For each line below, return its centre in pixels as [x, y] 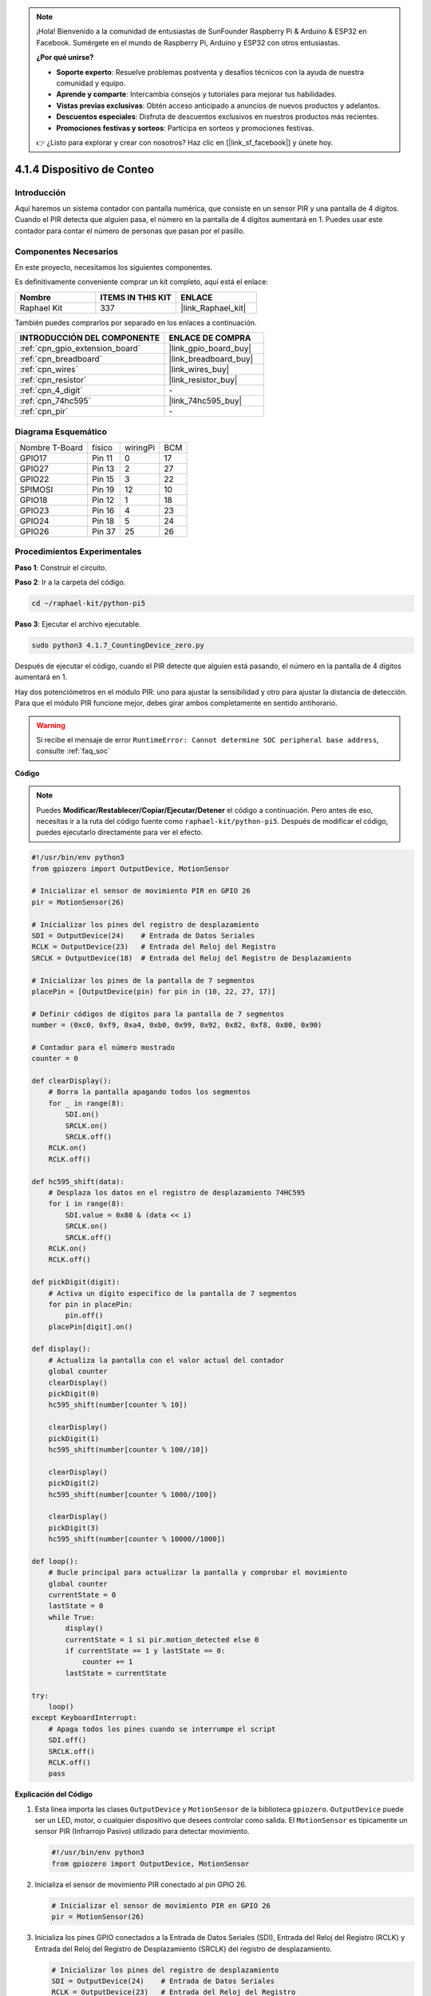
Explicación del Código [54, 1794]
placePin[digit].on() [91, 1327]
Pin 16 [103, 510]
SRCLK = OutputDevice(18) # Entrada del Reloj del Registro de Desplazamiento [192, 958]
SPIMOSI [36, 489]
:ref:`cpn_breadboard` [61, 359]
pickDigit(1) [74, 1438]
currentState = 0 [82, 1595]
